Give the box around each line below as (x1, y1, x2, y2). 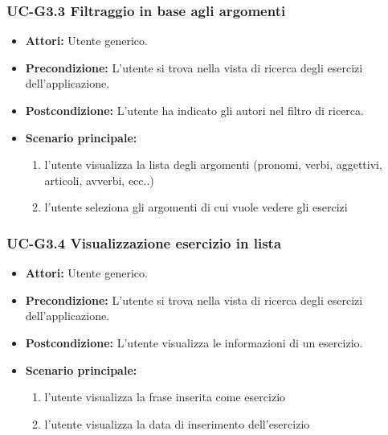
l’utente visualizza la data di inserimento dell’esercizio (44, 415, 310, 432)
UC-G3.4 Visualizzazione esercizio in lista (6, 232, 282, 252)
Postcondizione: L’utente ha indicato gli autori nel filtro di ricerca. (25, 102, 364, 118)
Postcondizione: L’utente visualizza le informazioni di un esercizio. (25, 334, 363, 351)
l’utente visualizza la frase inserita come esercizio (44, 388, 286, 405)
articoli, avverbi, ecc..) (44, 171, 154, 188)
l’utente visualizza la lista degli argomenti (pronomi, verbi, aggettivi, (44, 156, 382, 173)
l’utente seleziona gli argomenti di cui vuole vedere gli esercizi (44, 199, 348, 215)
